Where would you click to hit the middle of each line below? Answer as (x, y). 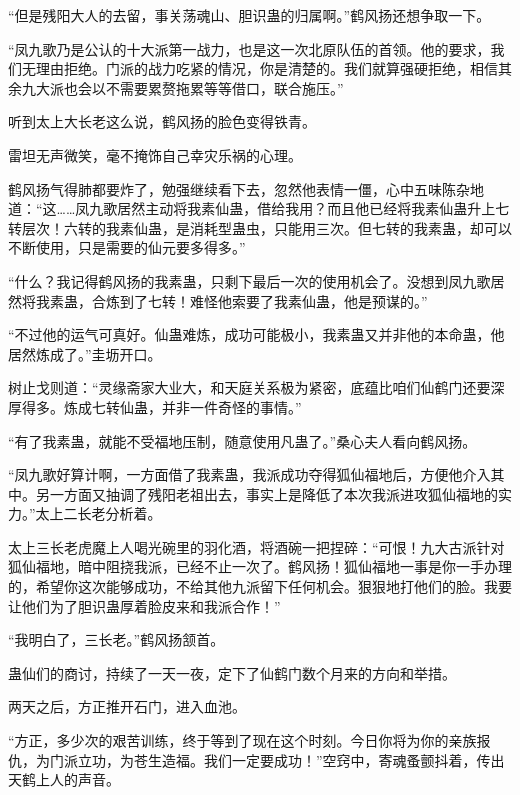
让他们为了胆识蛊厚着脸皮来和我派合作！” (144, 605)
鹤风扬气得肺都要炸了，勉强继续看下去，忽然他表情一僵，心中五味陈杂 (239, 188)
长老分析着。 (119, 513)
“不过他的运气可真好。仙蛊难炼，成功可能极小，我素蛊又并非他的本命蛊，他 (256, 334)
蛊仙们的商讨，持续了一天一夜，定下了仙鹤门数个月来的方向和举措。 (232, 672)
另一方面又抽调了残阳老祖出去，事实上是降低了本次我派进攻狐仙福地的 (266, 493)
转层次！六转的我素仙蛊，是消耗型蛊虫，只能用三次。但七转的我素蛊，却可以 (260, 227)
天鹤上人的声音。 (64, 779)
